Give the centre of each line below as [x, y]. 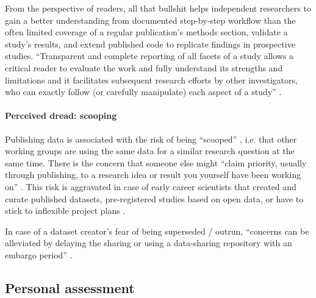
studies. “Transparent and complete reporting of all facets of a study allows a [149, 56]
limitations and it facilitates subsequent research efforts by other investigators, [151, 80]
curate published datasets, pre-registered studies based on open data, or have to [154, 198]
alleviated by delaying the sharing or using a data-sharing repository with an [149, 243]
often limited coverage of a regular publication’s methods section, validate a [146, 32]
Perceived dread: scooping [61, 115]
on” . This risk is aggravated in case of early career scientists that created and [151, 186]
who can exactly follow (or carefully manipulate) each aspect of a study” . [143, 92]
